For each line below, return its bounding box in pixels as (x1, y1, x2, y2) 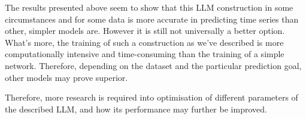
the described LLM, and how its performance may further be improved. (5, 102, 267, 115)
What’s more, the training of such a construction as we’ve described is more (5, 36, 284, 48)
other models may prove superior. (5, 71, 128, 83)
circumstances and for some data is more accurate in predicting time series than (5, 12, 299, 25)
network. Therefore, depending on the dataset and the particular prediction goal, (5, 59, 302, 71)
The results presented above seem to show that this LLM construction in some (5, 1, 293, 13)
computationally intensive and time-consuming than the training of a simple (5, 48, 284, 60)
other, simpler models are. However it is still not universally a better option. (5, 24, 285, 37)
